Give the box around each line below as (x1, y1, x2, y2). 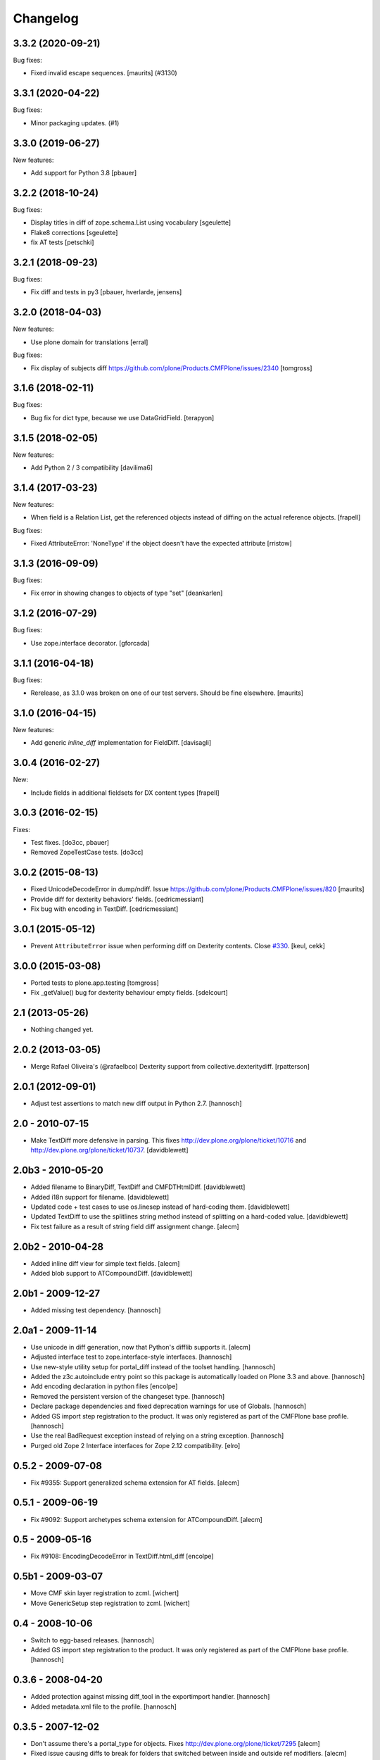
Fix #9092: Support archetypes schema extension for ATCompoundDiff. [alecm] (30, 1515, 263, 1523)
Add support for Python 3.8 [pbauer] (30, 169, 137, 177)
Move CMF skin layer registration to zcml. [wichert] (30, 1589, 179, 1597)
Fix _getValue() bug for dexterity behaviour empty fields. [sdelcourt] (30, 988, 228, 997)
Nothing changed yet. (30, 1025, 94, 1034)
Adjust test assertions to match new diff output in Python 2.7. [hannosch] (30, 1099, 242, 1107)
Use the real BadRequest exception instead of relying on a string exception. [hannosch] (30, 1431, 284, 1440)
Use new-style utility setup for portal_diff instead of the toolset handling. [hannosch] (30, 1362, 276, 1371)
